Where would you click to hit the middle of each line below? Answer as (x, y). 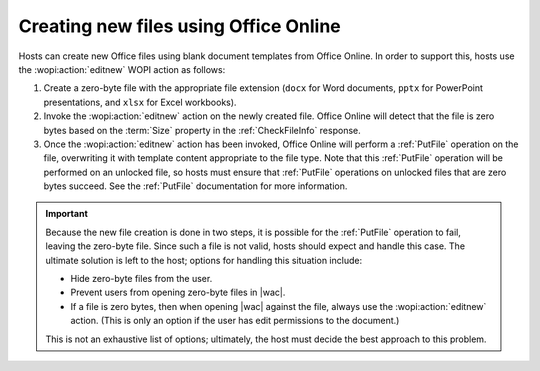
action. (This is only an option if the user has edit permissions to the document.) (235, 321)
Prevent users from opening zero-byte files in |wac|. (178, 292)
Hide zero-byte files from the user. (141, 279)
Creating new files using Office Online (179, 26)
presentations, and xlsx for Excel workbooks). (140, 102)
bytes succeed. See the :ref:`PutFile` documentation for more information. (195, 186)
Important (67, 214)
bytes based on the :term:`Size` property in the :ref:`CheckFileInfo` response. (202, 130)
